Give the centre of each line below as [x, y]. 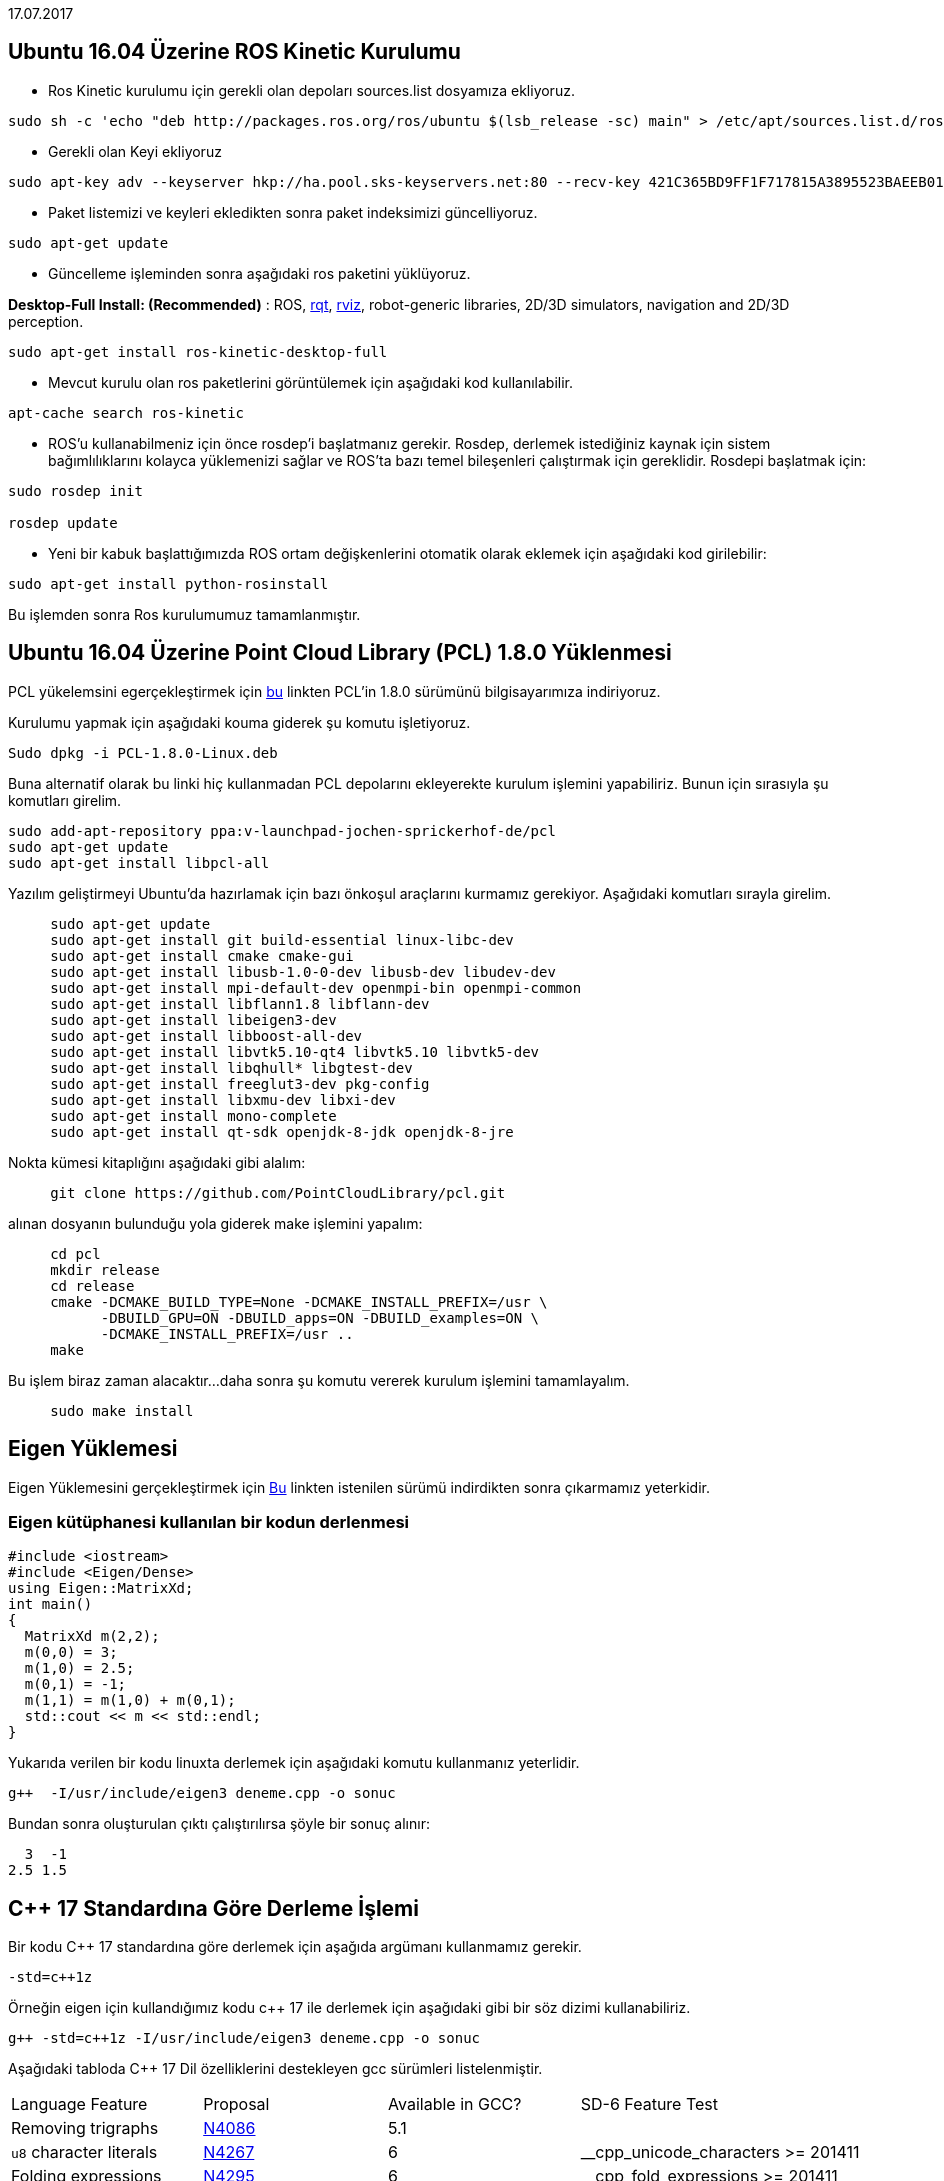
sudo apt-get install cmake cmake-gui [202, 955]
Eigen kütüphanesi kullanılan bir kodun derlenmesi [209, 1521]
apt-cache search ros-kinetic [126, 412]
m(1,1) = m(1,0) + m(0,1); [130, 1700]
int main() [50, 1604]
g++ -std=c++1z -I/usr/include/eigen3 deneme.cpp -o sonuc [244, 2038]
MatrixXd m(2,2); [92, 1636]
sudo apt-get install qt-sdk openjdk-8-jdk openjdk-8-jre [282, 1131]
